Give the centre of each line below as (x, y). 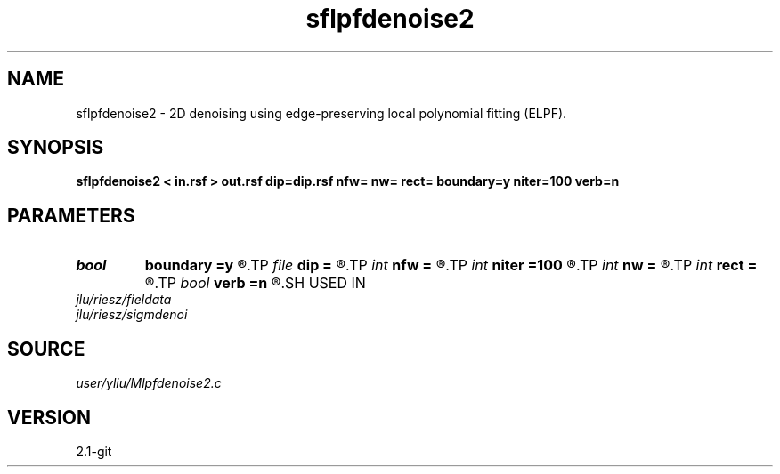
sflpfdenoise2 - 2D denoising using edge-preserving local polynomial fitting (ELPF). (321, 113)
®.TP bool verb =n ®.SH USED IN (255, 283)
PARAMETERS (71, 215)
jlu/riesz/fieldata (124, 300)
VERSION (49, 417)
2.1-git (94, 451)
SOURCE (46, 349)
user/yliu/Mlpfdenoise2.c (149, 383)
